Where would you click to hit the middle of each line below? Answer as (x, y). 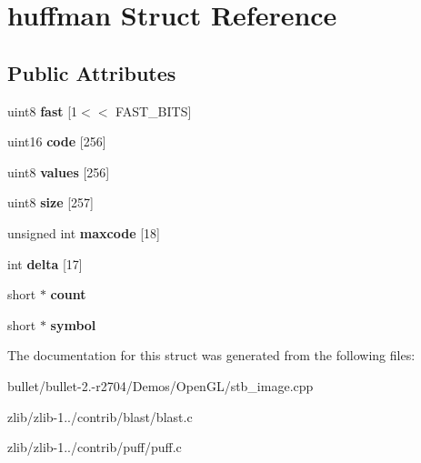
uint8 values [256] (59, 171)
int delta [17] (45, 263)
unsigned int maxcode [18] (84, 232)
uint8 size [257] (50, 202)
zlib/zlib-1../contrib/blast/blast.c (100, 416)
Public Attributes (92, 72)
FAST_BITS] (154, 111)
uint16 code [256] (57, 141)
